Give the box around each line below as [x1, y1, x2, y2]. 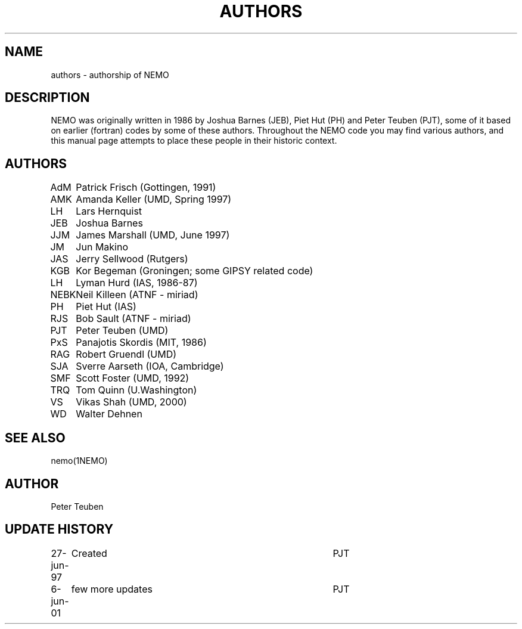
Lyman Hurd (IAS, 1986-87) [76, 277, 198, 289]
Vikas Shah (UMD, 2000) [76, 396, 187, 408]
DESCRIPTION [5, 90, 90, 106]
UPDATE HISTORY [5, 522, 114, 537]
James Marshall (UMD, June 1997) [76, 229, 230, 241]
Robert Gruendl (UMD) [76, 348, 177, 361]
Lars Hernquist [76, 205, 142, 218]
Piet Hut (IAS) [76, 300, 136, 313]
